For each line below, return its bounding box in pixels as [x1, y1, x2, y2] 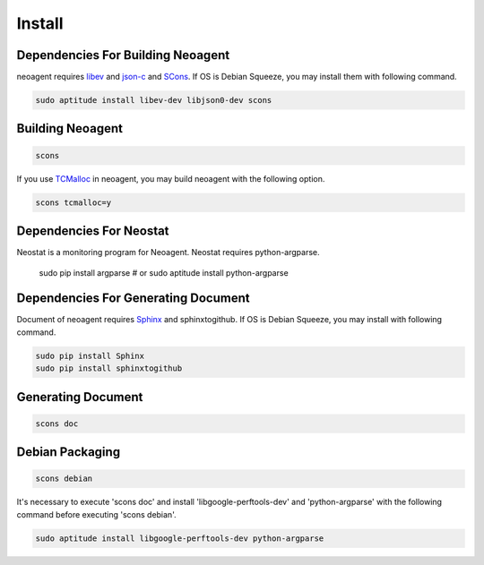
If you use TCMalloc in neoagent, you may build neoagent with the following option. [16, 173, 325, 184]
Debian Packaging [16, 444, 121, 460]
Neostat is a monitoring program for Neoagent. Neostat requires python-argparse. [16, 247, 320, 258]
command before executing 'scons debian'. [16, 509, 177, 519]
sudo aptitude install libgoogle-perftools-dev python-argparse [35, 533, 324, 544]
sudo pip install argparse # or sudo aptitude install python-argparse [39, 267, 289, 278]
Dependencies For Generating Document [16, 291, 250, 306]
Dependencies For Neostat [16, 224, 169, 239]
